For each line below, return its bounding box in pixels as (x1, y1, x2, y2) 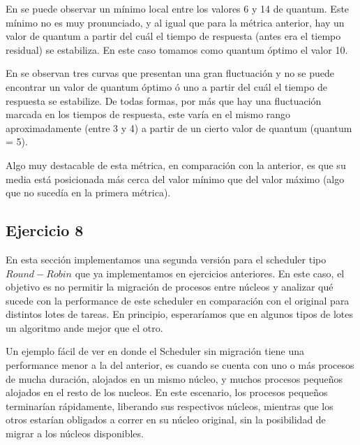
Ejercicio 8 (6, 219, 84, 241)
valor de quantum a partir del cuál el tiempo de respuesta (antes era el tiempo (6, 29, 341, 43)
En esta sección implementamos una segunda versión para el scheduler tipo (6, 251, 327, 266)
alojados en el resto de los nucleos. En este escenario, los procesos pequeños (6, 385, 328, 400)
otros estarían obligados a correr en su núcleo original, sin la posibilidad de (6, 412, 326, 427)
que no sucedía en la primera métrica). (6, 185, 171, 200)
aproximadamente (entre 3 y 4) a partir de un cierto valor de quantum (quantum (6, 120, 352, 135)
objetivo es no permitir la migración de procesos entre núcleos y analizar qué (6, 279, 333, 294)
